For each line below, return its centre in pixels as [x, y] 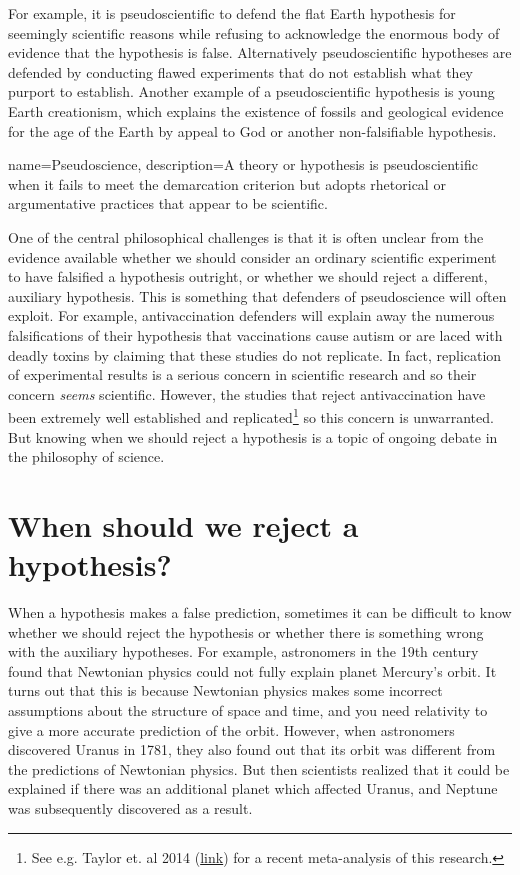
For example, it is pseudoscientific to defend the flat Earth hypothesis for [232, 13]
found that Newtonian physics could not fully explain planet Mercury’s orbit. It [252, 670]
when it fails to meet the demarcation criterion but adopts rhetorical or [227, 183]
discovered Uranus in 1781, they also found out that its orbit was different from [252, 749]
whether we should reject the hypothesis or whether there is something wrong [246, 631]
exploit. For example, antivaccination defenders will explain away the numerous [251, 315]
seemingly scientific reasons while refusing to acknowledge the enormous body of [254, 32]
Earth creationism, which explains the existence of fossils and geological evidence [256, 110]
